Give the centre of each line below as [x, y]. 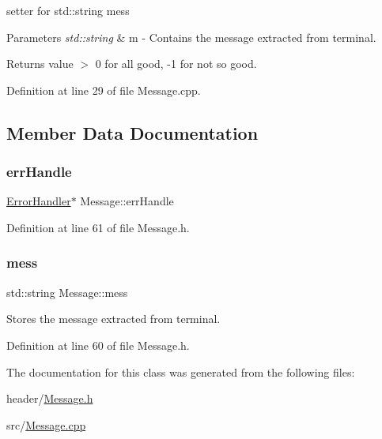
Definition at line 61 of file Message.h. [98, 227]
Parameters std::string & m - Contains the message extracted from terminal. [191, 37]
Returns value [40, 64]
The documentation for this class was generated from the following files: [181, 371]
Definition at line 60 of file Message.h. [98, 345]
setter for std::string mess [68, 10]
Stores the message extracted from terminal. [113, 319]
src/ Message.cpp [46, 424]
